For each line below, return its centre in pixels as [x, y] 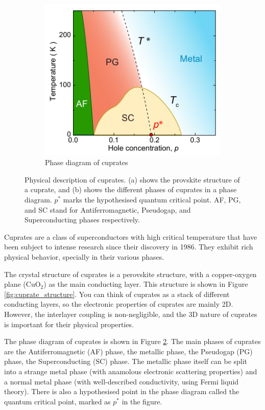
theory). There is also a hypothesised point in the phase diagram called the [122, 391]
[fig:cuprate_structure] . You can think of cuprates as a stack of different [117, 294]
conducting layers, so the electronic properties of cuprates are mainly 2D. [119, 304]
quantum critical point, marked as [57, 401]
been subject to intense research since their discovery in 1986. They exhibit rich [129, 247]
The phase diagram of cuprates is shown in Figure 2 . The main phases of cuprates [132, 341]
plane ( [15, 284]
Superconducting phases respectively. [82, 220]
